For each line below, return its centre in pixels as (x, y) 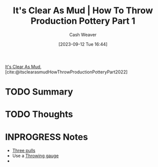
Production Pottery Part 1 (83, 21)
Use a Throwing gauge (36, 156)
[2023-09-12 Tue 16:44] (83, 44)
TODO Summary (39, 92)
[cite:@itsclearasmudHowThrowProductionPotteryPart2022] (66, 72)
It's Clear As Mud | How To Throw (83, 11)
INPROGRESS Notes (46, 137)
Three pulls (24, 151)
